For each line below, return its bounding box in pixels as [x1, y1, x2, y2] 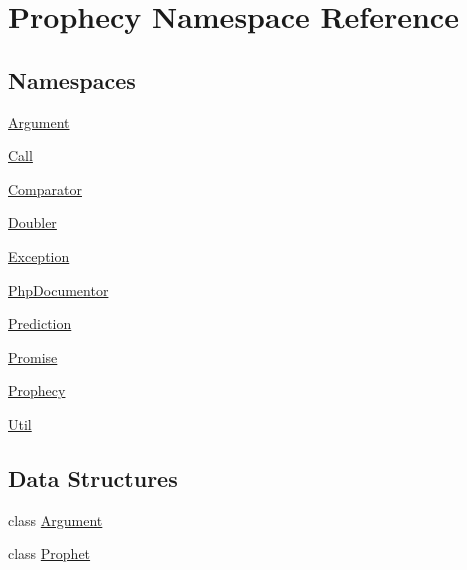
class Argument [8, 509, 103, 530]
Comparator [8, 178, 82, 199]
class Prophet [8, 543, 91, 564]
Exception [8, 245, 70, 266]
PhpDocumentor [8, 279, 109, 300]
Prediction [8, 313, 72, 334]
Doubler [8, 212, 57, 233]
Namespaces [8, 64, 136, 95]
